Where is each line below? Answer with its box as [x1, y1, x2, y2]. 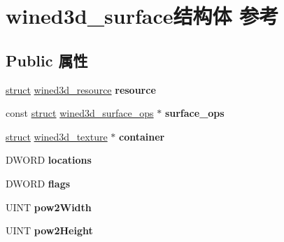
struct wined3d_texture [6, 129, 108, 143]
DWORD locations [6, 152, 92, 167]
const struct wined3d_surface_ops [6, 106, 154, 120]
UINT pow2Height [6, 223, 93, 238]
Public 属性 [6, 49, 88, 71]
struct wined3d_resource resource [6, 82, 156, 97]
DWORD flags [6, 176, 71, 190]
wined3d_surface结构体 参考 [6, 1, 279, 30]
